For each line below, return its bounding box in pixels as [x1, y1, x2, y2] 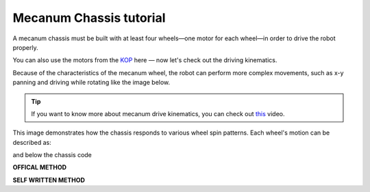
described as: [12, 138, 51, 146]
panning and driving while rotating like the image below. [12, 79, 171, 87]
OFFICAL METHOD [12, 163, 67, 172]
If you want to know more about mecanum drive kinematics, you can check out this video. [31, 109, 285, 118]
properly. [12, 43, 38, 51]
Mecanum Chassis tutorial [12, 10, 166, 25]
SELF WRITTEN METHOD [12, 176, 86, 184]
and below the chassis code [12, 151, 92, 159]
